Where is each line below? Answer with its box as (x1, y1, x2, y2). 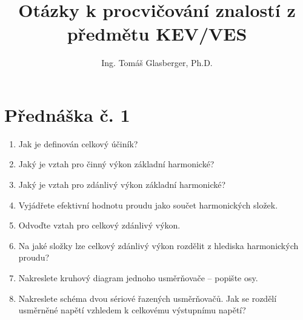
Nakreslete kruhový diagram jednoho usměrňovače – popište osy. (18, 272, 258, 284)
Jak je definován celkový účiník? (18, 137, 138, 150)
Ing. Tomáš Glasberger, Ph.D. (101, 56, 213, 69)
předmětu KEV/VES (67, 21, 247, 46)
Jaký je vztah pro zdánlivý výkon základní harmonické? (18, 178, 226, 191)
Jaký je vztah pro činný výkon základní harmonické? (18, 158, 215, 170)
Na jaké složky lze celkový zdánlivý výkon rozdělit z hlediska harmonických (18, 239, 299, 252)
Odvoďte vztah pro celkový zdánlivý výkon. (18, 219, 181, 232)
